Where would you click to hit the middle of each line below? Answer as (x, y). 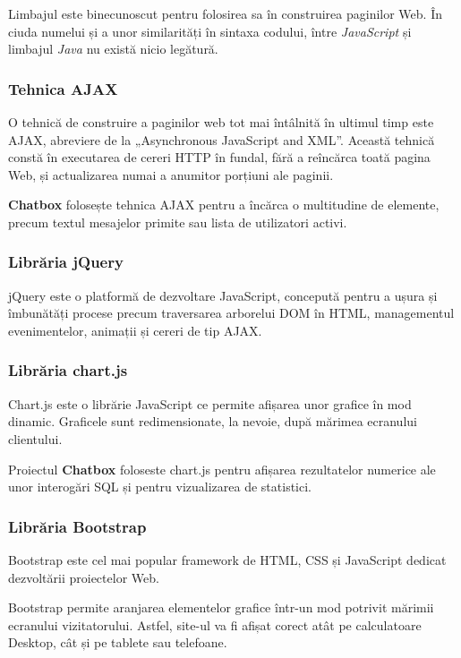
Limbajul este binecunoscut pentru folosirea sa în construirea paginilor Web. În (225, 13)
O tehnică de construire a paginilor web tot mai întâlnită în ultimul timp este (221, 122)
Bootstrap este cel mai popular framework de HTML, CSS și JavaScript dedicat (227, 559)
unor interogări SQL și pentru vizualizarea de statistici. (160, 487)
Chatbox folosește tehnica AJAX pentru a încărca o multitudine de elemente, (224, 205)
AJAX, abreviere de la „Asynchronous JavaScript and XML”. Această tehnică (222, 139)
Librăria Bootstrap (77, 526)
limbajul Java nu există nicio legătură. (113, 49)
